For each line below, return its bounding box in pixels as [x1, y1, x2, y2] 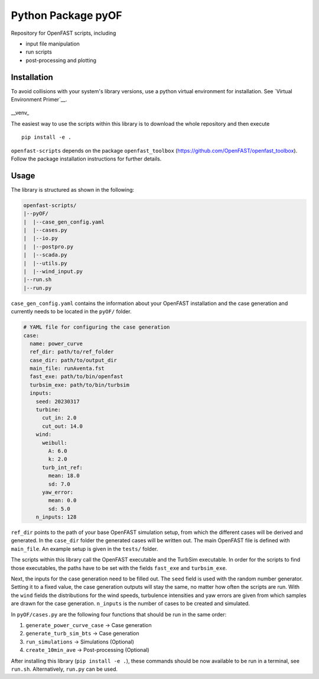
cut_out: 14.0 [42, 422, 83, 429]
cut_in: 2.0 [42, 415, 77, 421]
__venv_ [11, 109, 30, 116]
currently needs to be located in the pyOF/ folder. [11, 308, 132, 315]
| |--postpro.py [23, 243, 74, 250]
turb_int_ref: [42, 464, 83, 471]
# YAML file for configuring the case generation [23, 324, 170, 330]
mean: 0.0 [48, 497, 77, 504]
